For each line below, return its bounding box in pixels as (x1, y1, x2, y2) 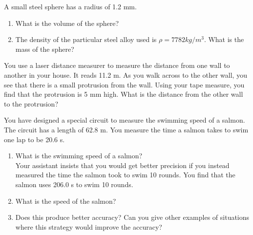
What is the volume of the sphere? (15, 18, 119, 28)
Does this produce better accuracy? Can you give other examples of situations (15, 212, 250, 222)
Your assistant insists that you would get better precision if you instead (15, 160, 230, 170)
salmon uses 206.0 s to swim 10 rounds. (15, 179, 133, 189)
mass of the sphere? (15, 43, 74, 54)
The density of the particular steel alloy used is (15, 34, 157, 44)
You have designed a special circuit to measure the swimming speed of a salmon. (4, 115, 245, 125)
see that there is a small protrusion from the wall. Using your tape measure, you (4, 79, 245, 89)
